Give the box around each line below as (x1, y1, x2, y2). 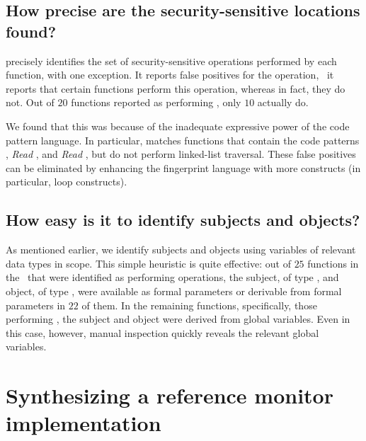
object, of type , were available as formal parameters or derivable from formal (6, 283, 342, 298)
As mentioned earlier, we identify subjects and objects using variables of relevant (6, 242, 356, 257)
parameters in (6, 297, 66, 312)
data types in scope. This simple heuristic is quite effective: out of (6, 256, 291, 270)
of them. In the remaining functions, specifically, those (81, 297, 317, 312)
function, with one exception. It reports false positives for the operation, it (6, 67, 334, 82)
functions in (307, 256, 359, 270)
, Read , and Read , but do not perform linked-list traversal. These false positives (6, 147, 356, 161)
